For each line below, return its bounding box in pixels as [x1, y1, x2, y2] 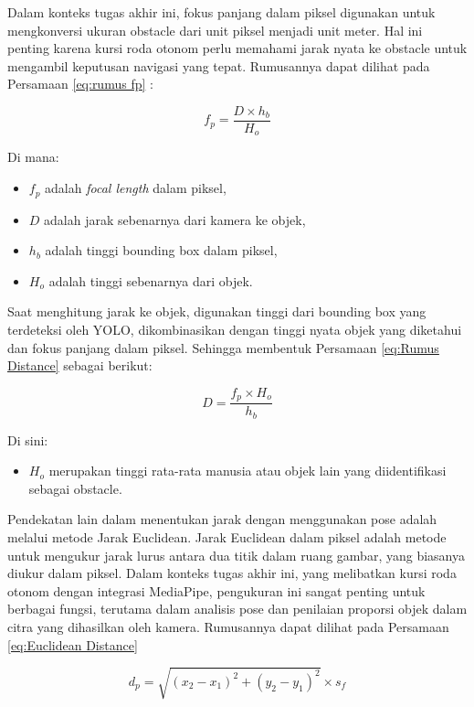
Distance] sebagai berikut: [7, 356, 153, 375]
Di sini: [7, 430, 48, 449]
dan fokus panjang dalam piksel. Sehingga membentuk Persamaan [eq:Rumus [7, 337, 439, 357]
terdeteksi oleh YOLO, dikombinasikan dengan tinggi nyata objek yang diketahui [7, 319, 462, 338]
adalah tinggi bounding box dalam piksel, [45, 241, 278, 260]
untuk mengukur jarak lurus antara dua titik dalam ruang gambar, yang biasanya [7, 545, 465, 564]
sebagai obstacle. [28, 478, 122, 498]
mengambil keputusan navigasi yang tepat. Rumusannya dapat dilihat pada [7, 56, 430, 75]
